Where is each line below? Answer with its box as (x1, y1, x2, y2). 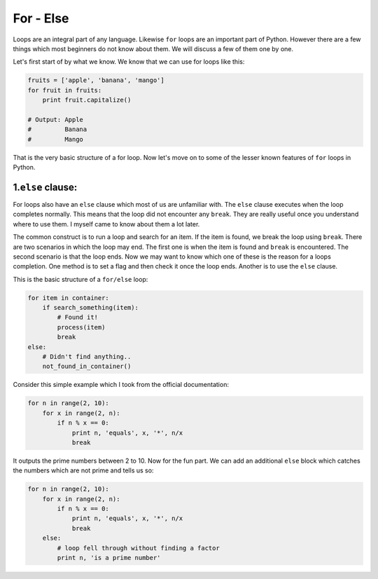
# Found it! (57, 313, 98, 322)
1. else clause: (13, 181, 78, 193)
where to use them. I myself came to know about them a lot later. (13, 219, 200, 228)
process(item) (57, 323, 106, 331)
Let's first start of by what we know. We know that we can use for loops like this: (13, 57, 245, 66)
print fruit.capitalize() (42, 96, 132, 104)
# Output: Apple (27, 116, 84, 123)
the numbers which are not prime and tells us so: (13, 466, 154, 475)
